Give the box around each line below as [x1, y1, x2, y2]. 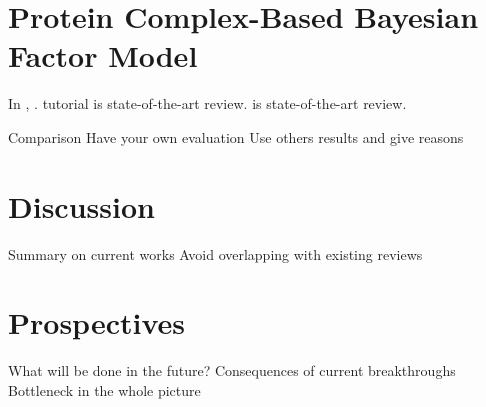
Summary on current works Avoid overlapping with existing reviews [8, 243, 423, 264]
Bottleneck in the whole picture [8, 379, 201, 400]
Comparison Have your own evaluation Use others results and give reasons [8, 126, 464, 147]
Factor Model [8, 35, 198, 76]
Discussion [8, 185, 155, 226]
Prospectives [8, 302, 185, 343]
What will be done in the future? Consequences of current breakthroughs [8, 360, 456, 381]
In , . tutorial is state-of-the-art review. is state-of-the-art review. [8, 93, 407, 114]
